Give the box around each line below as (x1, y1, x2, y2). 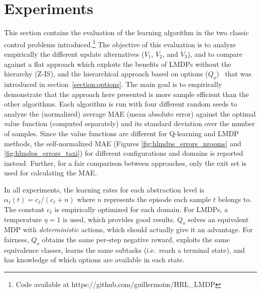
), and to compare (187, 48, 243, 59)
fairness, (4, 234, 29, 245)
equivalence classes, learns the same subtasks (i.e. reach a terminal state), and (4, 244, 245, 255)
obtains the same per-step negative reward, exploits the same (42, 234, 230, 245)
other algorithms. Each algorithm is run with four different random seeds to (4, 99, 237, 109)
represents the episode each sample (104, 194, 211, 205)
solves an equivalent (188, 214, 249, 224)
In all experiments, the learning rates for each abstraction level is (4, 184, 204, 194)
